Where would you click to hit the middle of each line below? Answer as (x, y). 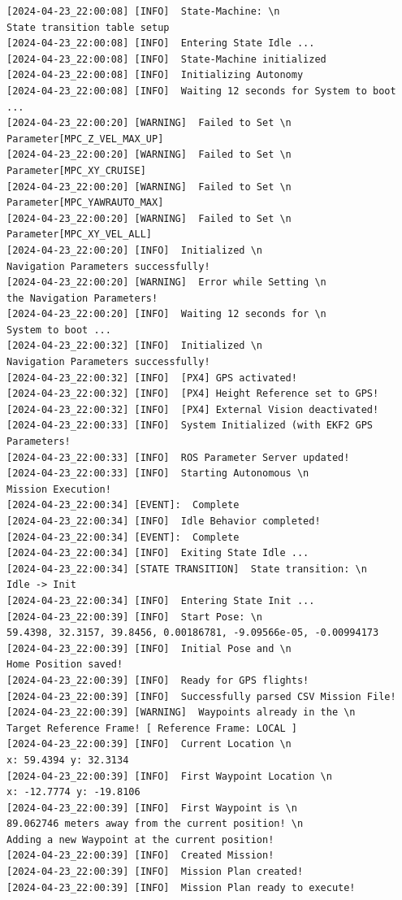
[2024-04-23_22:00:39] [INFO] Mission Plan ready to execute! (181, 887)
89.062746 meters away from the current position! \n (155, 824)
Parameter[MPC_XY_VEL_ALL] (79, 235)
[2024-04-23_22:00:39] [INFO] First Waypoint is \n (152, 808)
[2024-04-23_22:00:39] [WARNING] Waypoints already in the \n (181, 713)
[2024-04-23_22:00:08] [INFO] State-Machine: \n (143, 11)
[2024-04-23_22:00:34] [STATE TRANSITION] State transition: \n (187, 569)
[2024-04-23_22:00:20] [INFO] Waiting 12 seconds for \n (166, 314)
